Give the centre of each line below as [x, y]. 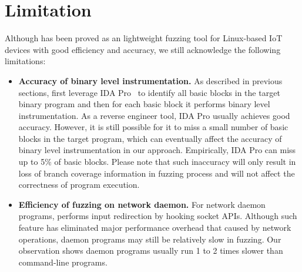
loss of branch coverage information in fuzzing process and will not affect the [157, 173]
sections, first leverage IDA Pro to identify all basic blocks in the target [149, 92]
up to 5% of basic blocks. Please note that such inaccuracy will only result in [157, 162]
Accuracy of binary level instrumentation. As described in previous [150, 80]
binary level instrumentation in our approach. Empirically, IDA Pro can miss [157, 150]
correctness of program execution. [79, 185]
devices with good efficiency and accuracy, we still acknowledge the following [143, 49]
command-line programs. [63, 262]
